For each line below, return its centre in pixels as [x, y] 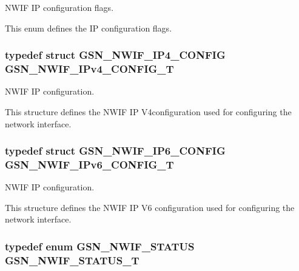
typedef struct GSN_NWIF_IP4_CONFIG [115, 55]
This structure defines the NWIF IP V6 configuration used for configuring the [150, 207]
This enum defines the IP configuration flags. [89, 28]
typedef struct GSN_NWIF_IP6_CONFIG [115, 151]
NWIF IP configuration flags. [59, 7]
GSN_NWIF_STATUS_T [72, 260]
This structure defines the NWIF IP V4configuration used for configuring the [148, 111]
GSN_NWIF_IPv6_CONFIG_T [89, 164]
